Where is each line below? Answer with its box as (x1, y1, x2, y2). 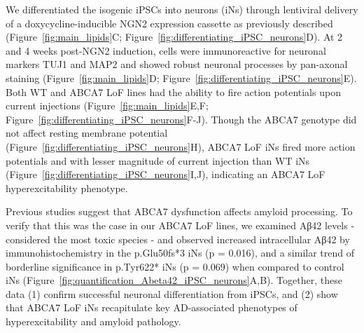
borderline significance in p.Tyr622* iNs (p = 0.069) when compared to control (6, 259, 344, 273)
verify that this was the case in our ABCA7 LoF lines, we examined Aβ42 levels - (6, 217, 355, 232)
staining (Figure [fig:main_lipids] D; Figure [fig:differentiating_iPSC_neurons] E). (6, 70, 357, 85)
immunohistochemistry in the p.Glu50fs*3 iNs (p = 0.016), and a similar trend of (6, 245, 355, 260)
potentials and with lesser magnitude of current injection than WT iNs (6, 153, 310, 168)
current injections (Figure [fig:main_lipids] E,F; (6, 98, 209, 113)
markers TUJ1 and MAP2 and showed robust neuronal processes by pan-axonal (6, 57, 348, 72)
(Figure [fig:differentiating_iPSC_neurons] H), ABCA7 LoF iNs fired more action (6, 139, 356, 154)
